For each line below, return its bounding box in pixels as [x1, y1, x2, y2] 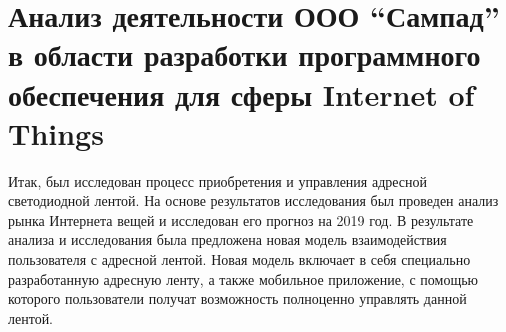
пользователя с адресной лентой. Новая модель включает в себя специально [8, 249, 471, 270]
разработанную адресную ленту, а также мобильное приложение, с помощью [8, 268, 479, 289]
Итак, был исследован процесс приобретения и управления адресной [8, 170, 428, 191]
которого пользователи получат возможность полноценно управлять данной [8, 288, 467, 309]
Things [8, 112, 104, 153]
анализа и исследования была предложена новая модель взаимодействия [8, 229, 447, 250]
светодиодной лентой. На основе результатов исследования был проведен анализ [8, 190, 499, 211]
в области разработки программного [8, 34, 481, 75]
